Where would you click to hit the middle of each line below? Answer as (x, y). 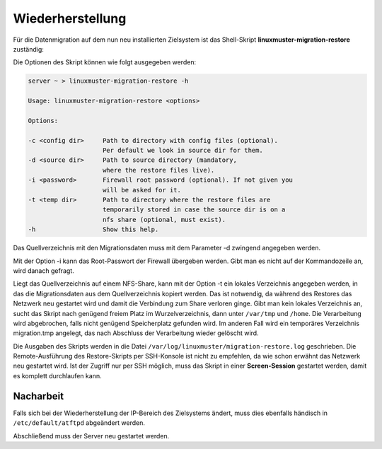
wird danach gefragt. (44, 270)
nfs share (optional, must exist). (164, 220)
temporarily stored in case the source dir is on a (194, 210)
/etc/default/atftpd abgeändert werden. (79, 423)
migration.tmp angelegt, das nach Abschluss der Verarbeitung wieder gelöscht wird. (136, 333)
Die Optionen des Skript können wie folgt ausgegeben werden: (105, 62)
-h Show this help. (93, 229)
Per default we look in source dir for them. (183, 151)
